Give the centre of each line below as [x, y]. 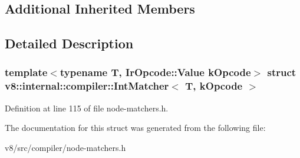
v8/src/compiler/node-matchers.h [65, 147]
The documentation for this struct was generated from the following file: [135, 128]
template [26, 72]
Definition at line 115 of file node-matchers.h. [87, 108]
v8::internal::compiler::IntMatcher [87, 86]
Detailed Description [69, 43]
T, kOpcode [214, 86]
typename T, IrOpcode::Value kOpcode [155, 72]
